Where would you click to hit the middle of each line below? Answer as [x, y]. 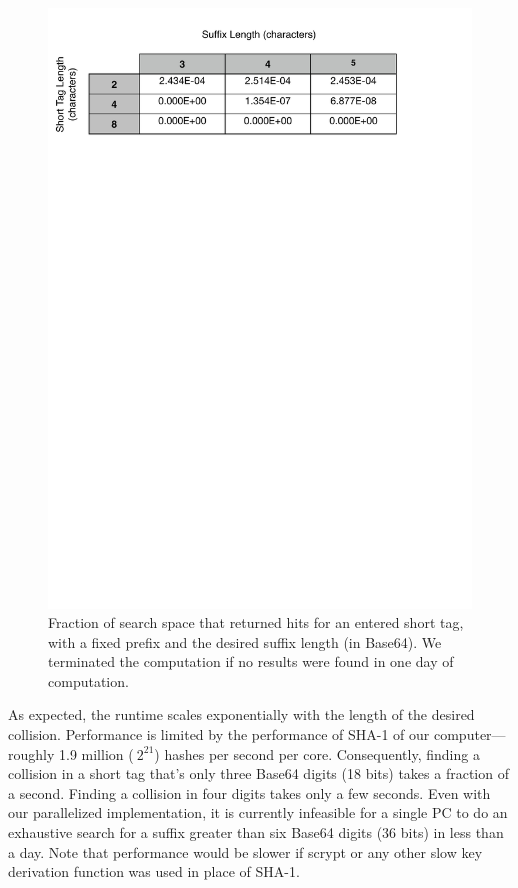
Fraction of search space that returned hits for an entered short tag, [256, 622]
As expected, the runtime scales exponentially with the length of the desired [241, 714]
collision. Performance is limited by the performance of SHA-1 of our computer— [257, 734]
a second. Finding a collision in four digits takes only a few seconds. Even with [249, 792]
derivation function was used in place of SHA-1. [154, 871]
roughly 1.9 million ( [71, 753]
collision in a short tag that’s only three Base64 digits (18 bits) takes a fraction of [258, 773]
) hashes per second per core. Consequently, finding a [317, 753]
